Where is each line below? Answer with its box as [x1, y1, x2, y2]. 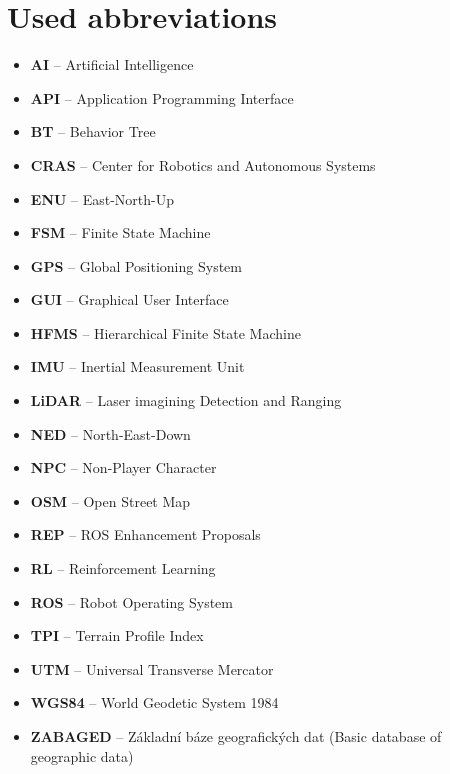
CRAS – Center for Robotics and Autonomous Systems [30, 154, 376, 175]
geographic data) [30, 745, 134, 766]
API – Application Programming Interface [30, 87, 294, 108]
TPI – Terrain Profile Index [30, 625, 204, 646]
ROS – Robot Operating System [30, 591, 233, 612]
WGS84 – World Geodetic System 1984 [30, 692, 279, 713]
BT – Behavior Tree [30, 121, 156, 142]
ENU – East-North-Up [30, 188, 175, 209]
